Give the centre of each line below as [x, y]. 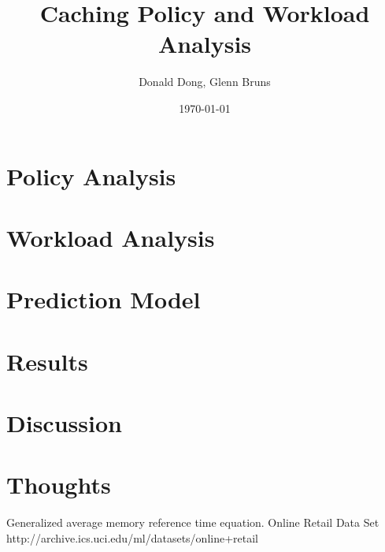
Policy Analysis [91, 175]
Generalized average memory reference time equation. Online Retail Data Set [193, 522]
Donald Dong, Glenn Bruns [205, 82]
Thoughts [59, 485]
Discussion [64, 423]
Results [47, 361]
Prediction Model [104, 299]
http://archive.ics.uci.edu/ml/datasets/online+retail [133, 537]
